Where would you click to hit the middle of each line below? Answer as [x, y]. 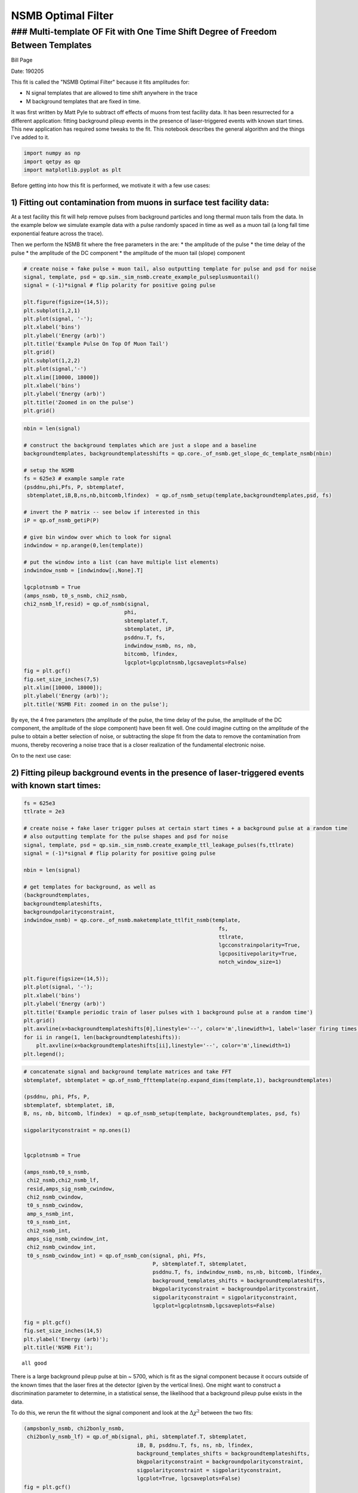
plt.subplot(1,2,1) [52, 310]
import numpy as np [52, 153]
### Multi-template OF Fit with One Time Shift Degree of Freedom [144, 32]
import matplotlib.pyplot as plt [72, 170]
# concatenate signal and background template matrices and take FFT [127, 1072]
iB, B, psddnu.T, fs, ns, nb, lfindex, [195, 1445]
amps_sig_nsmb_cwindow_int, [68, 1239]
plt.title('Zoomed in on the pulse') [79, 402]
